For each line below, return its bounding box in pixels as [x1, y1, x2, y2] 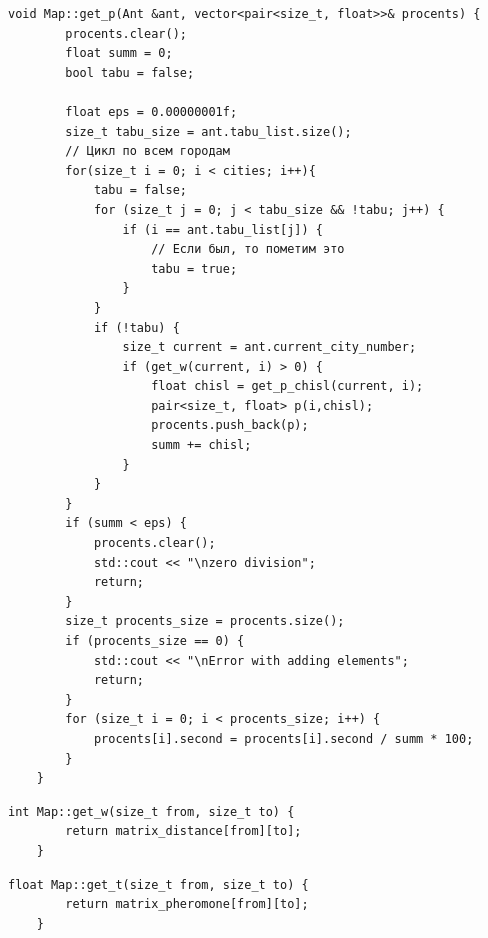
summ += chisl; [151, 438, 252, 453]
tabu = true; [151, 261, 238, 276]
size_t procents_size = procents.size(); [65, 614, 345, 629]
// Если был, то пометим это [151, 242, 345, 257]
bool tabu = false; [65, 65, 195, 80]
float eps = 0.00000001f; [65, 104, 238, 119]
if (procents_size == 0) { [65, 634, 245, 648]
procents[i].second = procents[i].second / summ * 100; [93, 731, 474, 746]
